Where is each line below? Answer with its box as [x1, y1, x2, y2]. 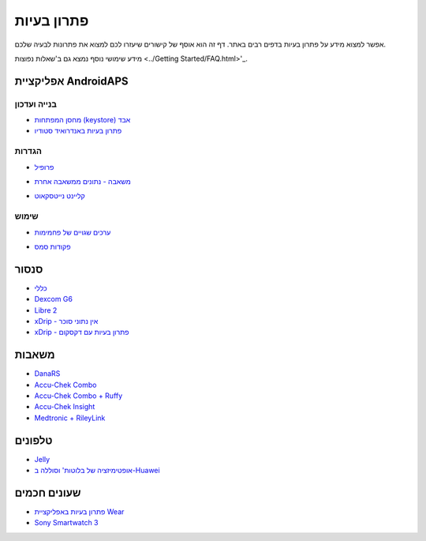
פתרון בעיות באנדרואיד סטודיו [34, 126, 122, 136]
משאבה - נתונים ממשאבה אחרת [34, 177, 132, 186]
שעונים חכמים [14, 486, 81, 499]
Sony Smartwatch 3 [34, 518, 99, 528]
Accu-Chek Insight [34, 402, 95, 411]
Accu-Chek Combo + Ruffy [34, 391, 123, 400]
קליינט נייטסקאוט [34, 191, 86, 201]
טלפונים [14, 434, 53, 447]
